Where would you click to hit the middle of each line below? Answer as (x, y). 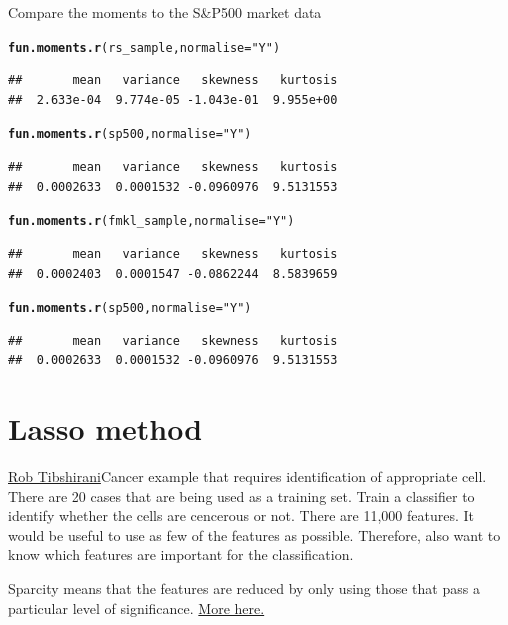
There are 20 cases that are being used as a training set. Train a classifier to (241, 495)
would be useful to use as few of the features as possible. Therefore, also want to (254, 534)
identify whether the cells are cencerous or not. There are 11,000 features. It (241, 515)
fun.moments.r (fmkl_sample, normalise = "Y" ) (151, 221)
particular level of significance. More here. (136, 607)
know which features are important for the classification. (181, 554)
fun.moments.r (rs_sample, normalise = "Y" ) (144, 47)
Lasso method (105, 428)
